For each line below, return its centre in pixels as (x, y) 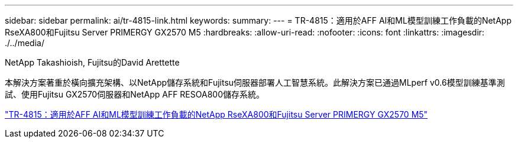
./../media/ (25, 43)
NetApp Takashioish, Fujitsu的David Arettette (92, 62)
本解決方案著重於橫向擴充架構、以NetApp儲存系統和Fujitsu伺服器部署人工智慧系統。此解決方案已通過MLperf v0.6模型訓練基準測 (255, 82)
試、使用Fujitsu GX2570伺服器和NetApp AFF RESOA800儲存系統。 (135, 94)
